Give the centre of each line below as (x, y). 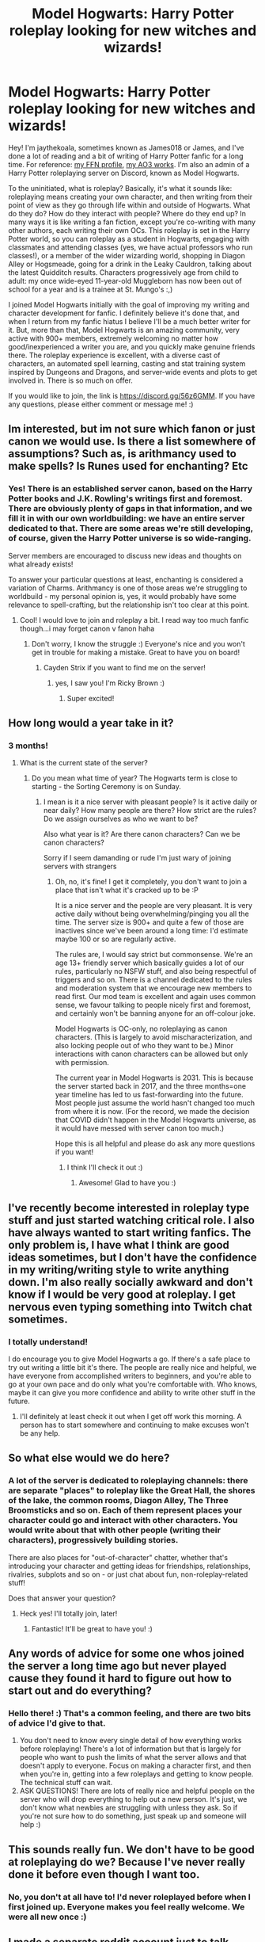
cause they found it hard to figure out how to (120, 1679)
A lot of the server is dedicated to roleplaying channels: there (128, 1481)
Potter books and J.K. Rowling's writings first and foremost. (125, 498)
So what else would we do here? (89, 1458)
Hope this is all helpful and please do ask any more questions (155, 1144)
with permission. (82, 1063)
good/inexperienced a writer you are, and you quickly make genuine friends (132, 346)
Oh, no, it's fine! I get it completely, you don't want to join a (151, 882)
